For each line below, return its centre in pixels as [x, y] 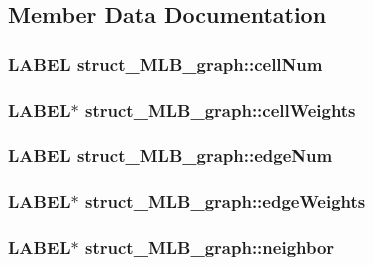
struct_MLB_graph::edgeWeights [225, 201]
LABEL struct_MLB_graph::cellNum [165, 63]
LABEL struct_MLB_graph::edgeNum [170, 155]
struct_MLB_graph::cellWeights [220, 109]
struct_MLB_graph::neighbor [210, 247]
